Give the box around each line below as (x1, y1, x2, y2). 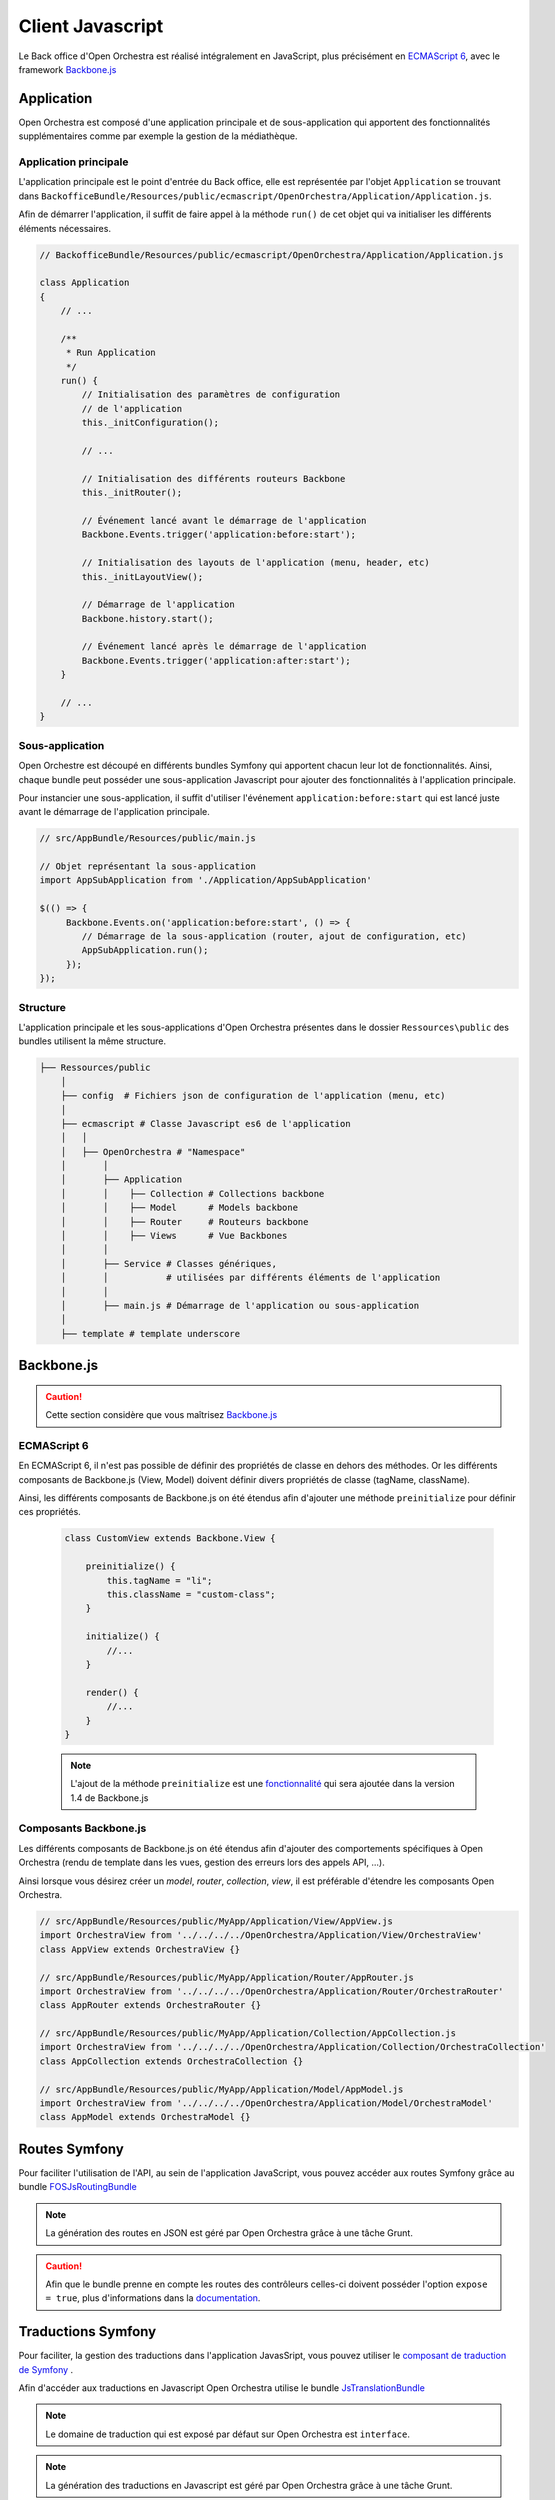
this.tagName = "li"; (106, 1575, 213, 1586)
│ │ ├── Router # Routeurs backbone (60, 1216, 309, 1227)
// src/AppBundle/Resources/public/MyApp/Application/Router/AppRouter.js (39, 1971, 415, 1983)
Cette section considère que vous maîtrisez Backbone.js (45, 1409, 278, 1421)
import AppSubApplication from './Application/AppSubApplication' (39, 875, 372, 886)
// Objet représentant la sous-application (39, 861, 257, 872)
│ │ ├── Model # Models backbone (60, 1202, 299, 1214)
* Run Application (65, 347, 157, 359)
